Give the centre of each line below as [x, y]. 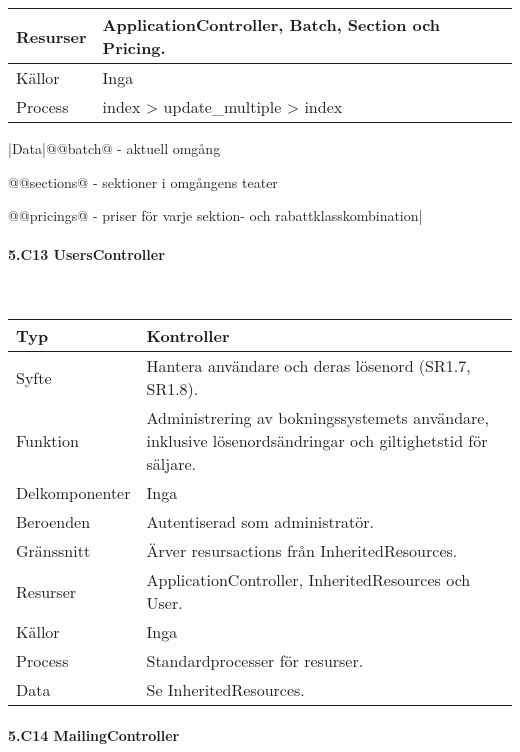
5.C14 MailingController [94, 734]
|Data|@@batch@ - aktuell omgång [114, 148]
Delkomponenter [73, 493]
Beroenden [53, 522]
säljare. [171, 464]
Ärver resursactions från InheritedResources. [302, 551]
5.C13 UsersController [86, 254]
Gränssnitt [53, 551]
